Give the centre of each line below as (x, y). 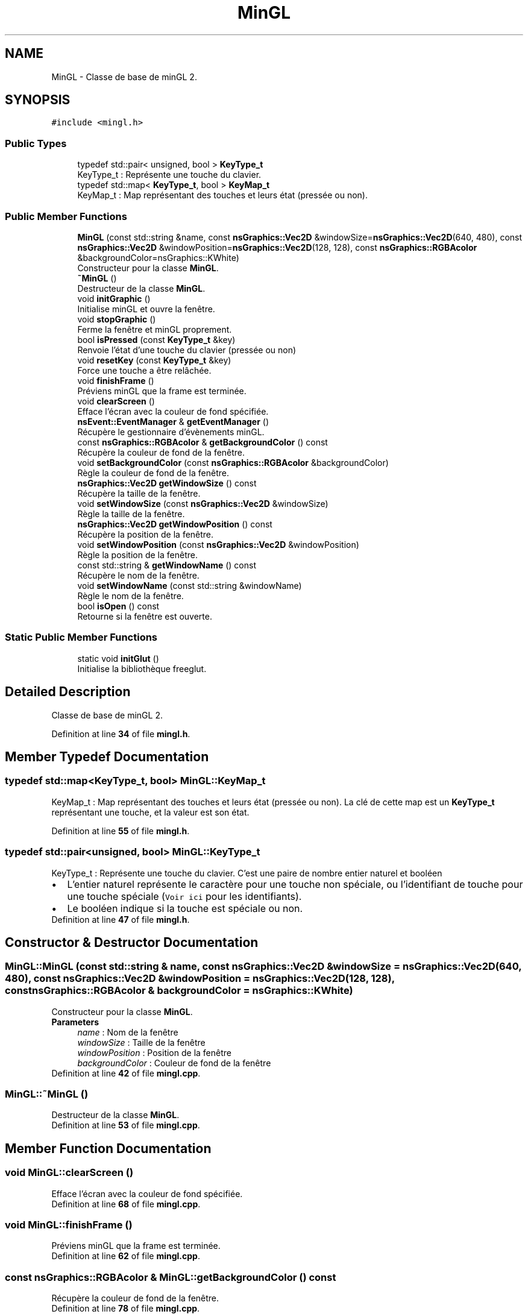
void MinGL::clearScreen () (69, 1173)
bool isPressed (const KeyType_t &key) (156, 339)
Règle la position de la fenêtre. (137, 555)
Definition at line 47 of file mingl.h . (121, 919)
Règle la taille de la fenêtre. (131, 514)
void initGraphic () (114, 298)
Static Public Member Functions (81, 637)
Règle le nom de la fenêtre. (130, 596)
